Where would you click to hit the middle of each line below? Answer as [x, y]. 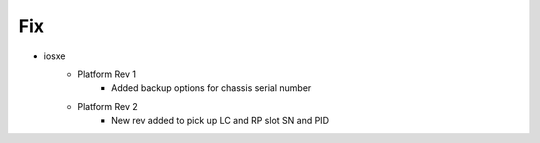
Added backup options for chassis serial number [211, 88]
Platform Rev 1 [107, 74]
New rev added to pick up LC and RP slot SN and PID [220, 121]
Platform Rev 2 [108, 106]
